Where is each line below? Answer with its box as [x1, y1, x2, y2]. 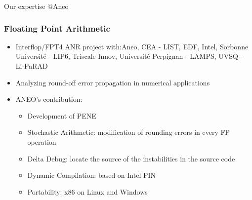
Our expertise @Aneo [4, 1, 69, 11]
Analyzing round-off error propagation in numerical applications [15, 77, 210, 87]
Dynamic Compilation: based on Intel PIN [27, 170, 156, 180]
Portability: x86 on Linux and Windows [27, 186, 148, 197]
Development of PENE [27, 110, 96, 120]
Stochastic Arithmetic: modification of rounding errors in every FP [27, 127, 230, 137]
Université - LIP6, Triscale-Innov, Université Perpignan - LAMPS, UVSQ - [15, 51, 243, 61]
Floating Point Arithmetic [4, 22, 110, 34]
